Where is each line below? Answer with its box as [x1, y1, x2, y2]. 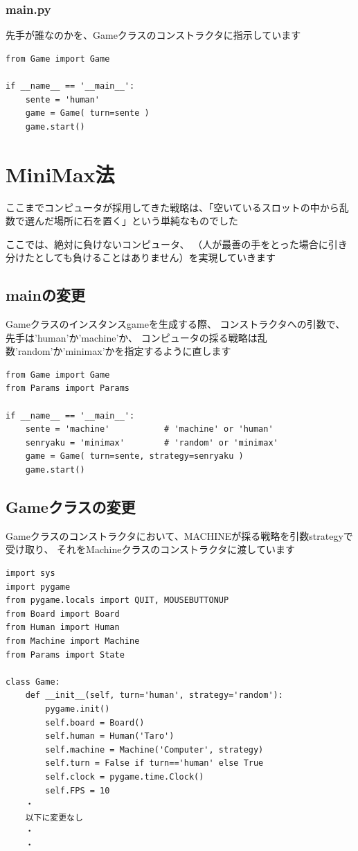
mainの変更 [6, 284, 85, 306]
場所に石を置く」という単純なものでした [53, 213, 238, 228]
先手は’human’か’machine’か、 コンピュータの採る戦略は [6, 330, 258, 344]
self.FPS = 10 [45, 785, 110, 796]
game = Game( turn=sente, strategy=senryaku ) [25, 451, 244, 462]
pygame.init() [45, 703, 110, 714]
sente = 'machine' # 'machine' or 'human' [25, 424, 274, 435]
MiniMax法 [6, 159, 115, 188]
